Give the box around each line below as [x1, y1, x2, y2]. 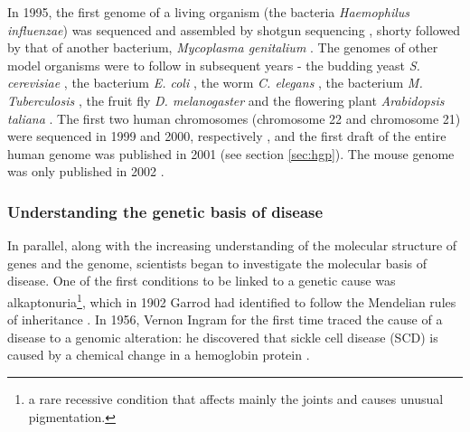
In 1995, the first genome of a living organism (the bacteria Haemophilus [7, 3, 410, 21]
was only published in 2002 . [7, 162, 164, 181]
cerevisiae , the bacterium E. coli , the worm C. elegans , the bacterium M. [7, 73, 423, 92]
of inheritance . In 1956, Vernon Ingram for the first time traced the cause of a [7, 310, 443, 329]
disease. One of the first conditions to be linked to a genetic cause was [7, 271, 396, 290]
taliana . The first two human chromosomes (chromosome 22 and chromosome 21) [7, 108, 461, 127]
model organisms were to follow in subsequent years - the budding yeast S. [7, 55, 420, 74]
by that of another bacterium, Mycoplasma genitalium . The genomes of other [7, 38, 438, 57]
